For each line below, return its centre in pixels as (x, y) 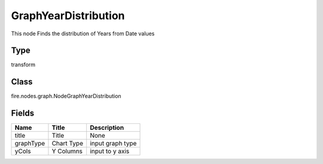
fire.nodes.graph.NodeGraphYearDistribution (66, 96)
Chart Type (68, 144)
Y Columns (67, 151)
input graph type (113, 144)
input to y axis (110, 151)
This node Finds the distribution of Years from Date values (83, 34)
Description (107, 127)
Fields (23, 113)
